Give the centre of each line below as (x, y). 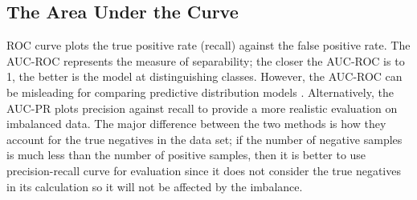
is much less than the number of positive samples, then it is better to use (186, 155)
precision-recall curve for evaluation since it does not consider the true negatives (204, 170)
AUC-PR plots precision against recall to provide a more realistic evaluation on (202, 108)
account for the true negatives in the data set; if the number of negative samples (204, 139)
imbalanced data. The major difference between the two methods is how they (196, 124)
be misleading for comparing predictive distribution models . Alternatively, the (200, 92)
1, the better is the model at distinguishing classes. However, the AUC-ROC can (204, 76)
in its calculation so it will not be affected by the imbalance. (155, 186)
